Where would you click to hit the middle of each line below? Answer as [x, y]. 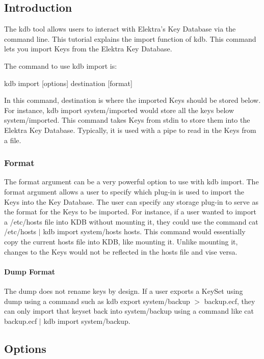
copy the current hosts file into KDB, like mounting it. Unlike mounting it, [121, 241]
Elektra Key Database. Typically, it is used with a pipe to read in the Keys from [130, 130]
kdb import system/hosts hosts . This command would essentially [144, 231]
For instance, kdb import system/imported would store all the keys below [119, 110]
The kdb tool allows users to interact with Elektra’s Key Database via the [120, 29]
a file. [13, 140]
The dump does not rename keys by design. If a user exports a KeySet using [124, 291]
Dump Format [30, 271]
